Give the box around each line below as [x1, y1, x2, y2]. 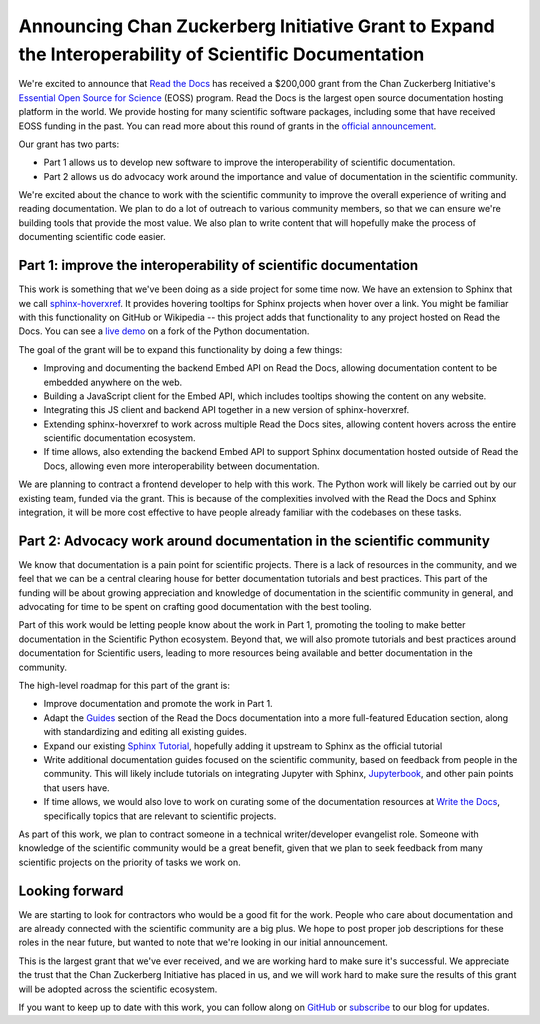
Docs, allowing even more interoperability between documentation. [43, 460, 320, 472]
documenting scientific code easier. [18, 231, 166, 243]
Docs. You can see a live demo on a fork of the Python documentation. [18, 325, 310, 337]
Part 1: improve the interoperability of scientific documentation [18, 257, 419, 274]
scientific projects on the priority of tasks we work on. [18, 856, 241, 868]
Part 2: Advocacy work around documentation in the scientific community [18, 532, 490, 549]
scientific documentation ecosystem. [43, 432, 196, 444]
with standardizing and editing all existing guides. [43, 726, 247, 738]
